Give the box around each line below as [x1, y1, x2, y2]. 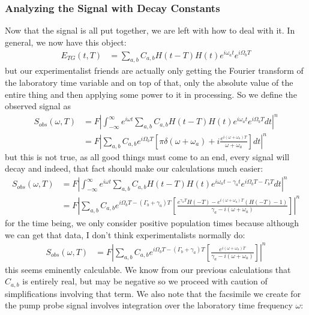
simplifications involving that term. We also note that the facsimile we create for [5, 287, 301, 299]
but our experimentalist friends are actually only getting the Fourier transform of [5, 64, 304, 77]
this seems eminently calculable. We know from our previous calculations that [5, 263, 291, 275]
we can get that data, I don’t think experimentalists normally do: [5, 228, 245, 241]
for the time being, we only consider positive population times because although [5, 217, 299, 229]
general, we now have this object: [5, 35, 127, 48]
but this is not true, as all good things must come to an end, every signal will [5, 150, 290, 163]
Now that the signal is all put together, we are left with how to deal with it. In [5, 24, 295, 37]
